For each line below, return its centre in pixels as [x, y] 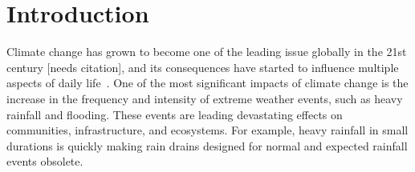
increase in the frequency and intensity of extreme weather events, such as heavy [205, 98]
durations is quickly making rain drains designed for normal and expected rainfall [207, 145]
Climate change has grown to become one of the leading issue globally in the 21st [207, 52]
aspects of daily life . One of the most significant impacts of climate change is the [207, 83]
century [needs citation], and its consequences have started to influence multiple [203, 67]
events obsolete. [45, 161]
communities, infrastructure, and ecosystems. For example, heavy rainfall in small [207, 130]
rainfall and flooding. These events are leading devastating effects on [175, 114]
